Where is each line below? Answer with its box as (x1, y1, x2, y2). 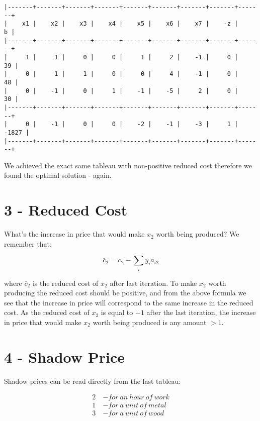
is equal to (101, 307, 133, 318)
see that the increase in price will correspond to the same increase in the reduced (4, 297, 253, 307)
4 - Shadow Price (4, 346, 125, 367)
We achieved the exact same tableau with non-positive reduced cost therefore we (4, 160, 252, 170)
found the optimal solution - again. (4, 170, 112, 180)
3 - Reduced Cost (4, 199, 128, 220)
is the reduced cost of (32, 277, 99, 288)
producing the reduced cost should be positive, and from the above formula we (4, 287, 246, 298)
